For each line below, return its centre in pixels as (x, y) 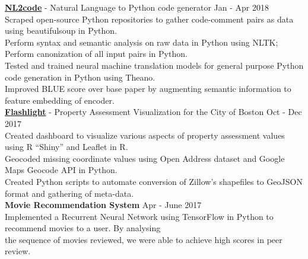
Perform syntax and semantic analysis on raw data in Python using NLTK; (142, 42)
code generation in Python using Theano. (80, 77)
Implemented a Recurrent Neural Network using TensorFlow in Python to (139, 216)
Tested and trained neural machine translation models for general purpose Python (154, 65)
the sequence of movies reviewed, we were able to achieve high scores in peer (144, 239)
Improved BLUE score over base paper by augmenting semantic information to (148, 89)
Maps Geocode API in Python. (61, 170)
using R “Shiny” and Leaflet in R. (66, 147)
